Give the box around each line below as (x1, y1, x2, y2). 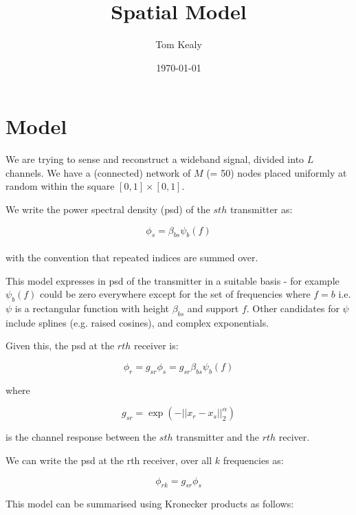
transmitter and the (176, 430, 259, 444)
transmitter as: (230, 202, 293, 217)
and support (187, 301, 239, 315)
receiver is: (133, 338, 179, 353)
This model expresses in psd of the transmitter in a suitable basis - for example (5, 273, 340, 287)
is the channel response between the (5, 430, 157, 444)
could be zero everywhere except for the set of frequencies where (40, 287, 311, 301)
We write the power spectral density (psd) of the (5, 202, 210, 217)
